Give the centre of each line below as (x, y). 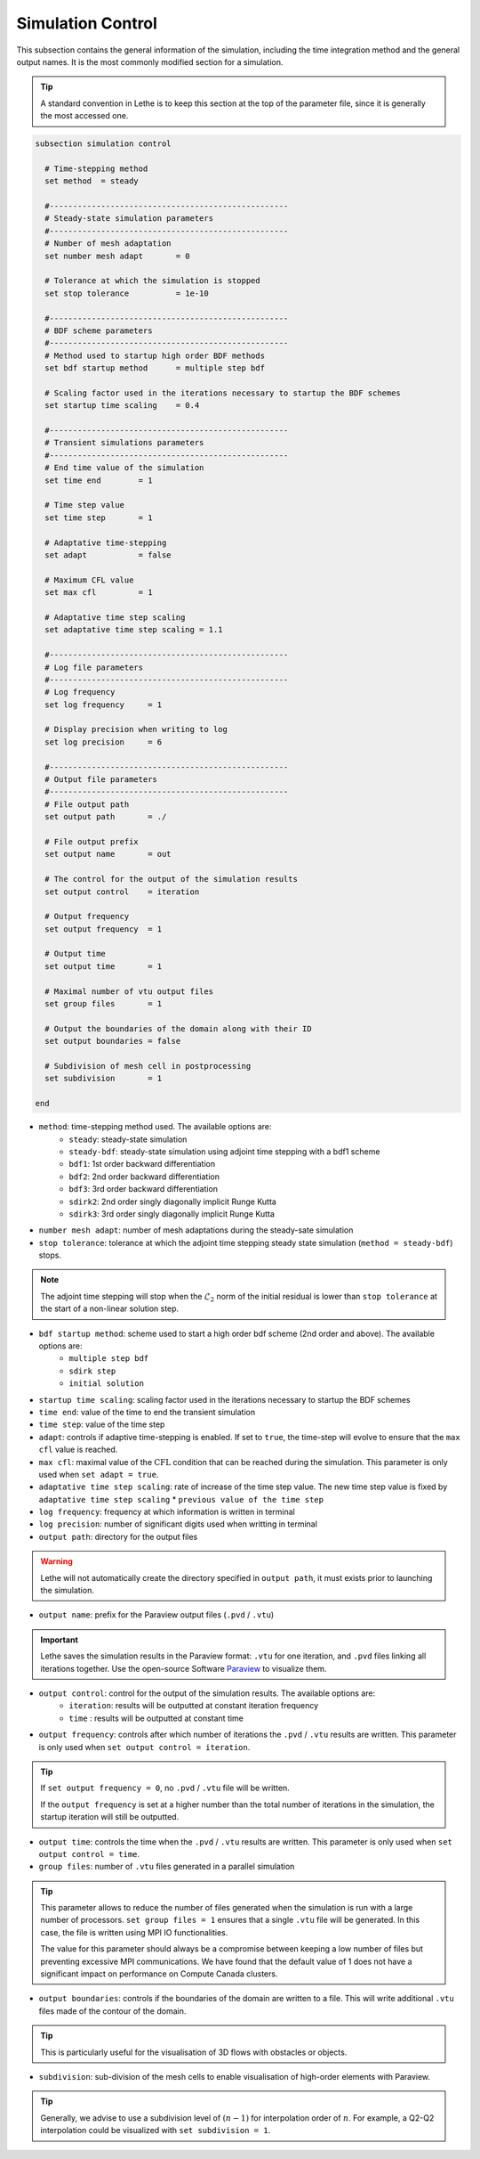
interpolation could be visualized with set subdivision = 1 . (156, 2130)
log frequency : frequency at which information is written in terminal (167, 1512)
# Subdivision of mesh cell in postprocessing (148, 1066)
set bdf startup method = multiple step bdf (155, 368)
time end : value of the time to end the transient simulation (147, 1412)
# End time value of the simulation (124, 468)
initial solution (106, 1384)
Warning (56, 1561)
